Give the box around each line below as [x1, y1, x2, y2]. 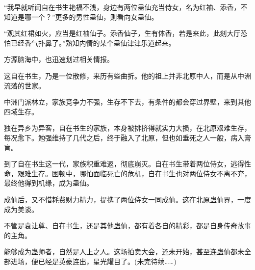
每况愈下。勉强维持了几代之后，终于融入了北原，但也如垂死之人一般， [4, 132, 230, 142]
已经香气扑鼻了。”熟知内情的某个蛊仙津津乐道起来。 [10, 37, 176, 48]
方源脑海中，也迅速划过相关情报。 [4, 54, 114, 64]
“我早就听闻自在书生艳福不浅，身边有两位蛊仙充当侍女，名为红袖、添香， [4, 2, 241, 12]
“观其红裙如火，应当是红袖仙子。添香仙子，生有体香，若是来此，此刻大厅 [4, 28, 241, 38]
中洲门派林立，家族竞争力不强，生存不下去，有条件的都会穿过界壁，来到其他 [4, 97, 251, 107]
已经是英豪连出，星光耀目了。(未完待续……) [38, 256, 177, 266]
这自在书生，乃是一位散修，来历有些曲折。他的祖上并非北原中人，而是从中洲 [4, 70, 251, 81]
